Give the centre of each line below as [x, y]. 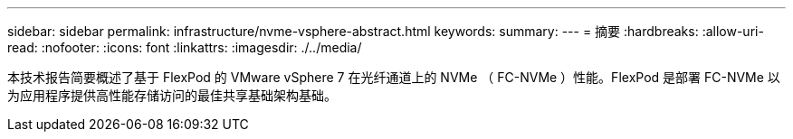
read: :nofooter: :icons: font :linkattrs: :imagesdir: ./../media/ [185, 47]
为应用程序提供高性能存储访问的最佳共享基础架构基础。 [172, 95]
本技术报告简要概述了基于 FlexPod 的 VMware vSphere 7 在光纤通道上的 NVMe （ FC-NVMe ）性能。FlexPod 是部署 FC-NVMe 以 [394, 77]
